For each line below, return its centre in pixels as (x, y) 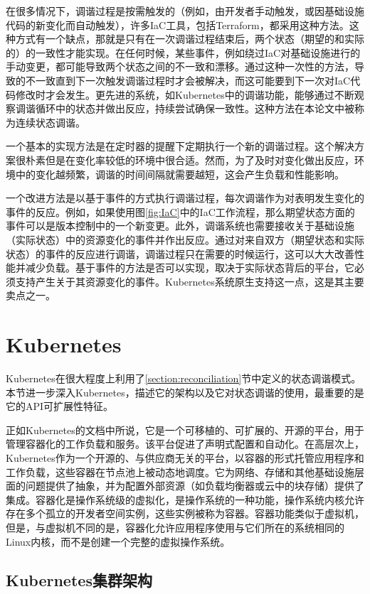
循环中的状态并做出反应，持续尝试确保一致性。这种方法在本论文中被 (195, 108)
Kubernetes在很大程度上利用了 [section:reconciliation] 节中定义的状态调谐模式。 (184, 378)
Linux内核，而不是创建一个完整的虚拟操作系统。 (118, 541)
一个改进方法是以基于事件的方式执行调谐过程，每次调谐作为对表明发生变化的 (185, 198)
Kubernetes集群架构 (79, 579)
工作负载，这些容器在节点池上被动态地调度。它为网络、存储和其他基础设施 (180, 471)
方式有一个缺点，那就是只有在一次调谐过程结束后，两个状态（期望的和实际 (190, 39)
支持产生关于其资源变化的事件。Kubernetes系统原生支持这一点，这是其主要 (190, 281)
